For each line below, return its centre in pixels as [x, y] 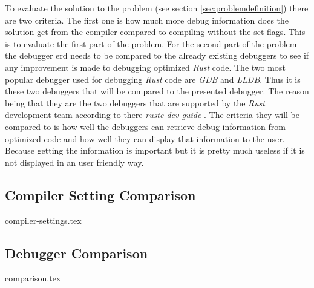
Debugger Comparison [77, 253]
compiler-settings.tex [43, 220]
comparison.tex [33, 278]
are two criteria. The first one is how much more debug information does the [147, 20]
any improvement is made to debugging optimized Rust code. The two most [145, 67]
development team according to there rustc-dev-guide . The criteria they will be [152, 115]
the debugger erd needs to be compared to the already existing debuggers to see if [157, 55]
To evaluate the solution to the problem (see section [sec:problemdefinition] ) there [157, 8]
